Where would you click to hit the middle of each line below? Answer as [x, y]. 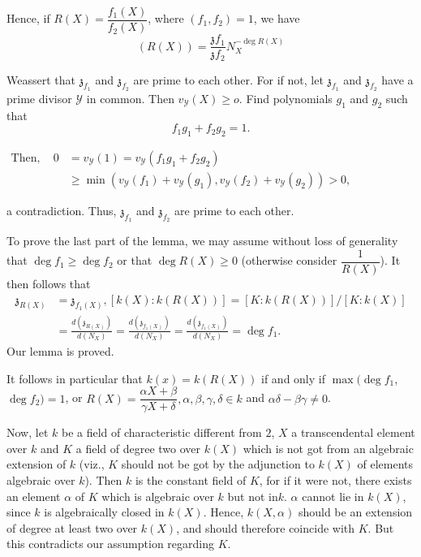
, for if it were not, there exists [335, 480]
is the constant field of [191, 480]
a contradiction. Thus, [62, 211]
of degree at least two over [72, 527]
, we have [277, 18]
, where [166, 18]
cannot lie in [333, 496]
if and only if [293, 378]
